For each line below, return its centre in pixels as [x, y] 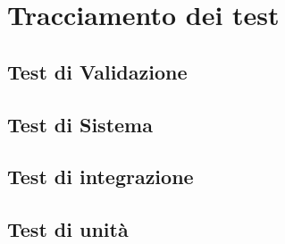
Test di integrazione [101, 177]
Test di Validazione [97, 71]
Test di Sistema [80, 124]
